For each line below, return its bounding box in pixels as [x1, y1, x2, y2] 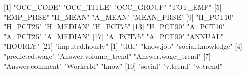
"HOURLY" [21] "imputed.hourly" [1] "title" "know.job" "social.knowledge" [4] [4, 41, 242, 51]
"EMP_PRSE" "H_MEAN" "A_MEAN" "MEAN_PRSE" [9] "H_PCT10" [4, 11, 234, 22]
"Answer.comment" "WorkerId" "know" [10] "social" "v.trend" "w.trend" [4, 60, 223, 71]
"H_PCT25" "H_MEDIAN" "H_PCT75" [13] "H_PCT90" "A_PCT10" [4, 21, 225, 32]
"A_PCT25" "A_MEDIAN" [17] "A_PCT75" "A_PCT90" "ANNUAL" [4, 31, 224, 41]
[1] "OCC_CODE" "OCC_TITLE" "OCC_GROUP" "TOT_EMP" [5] [4, 2, 222, 12]
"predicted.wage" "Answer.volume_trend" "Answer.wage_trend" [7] [4, 50, 211, 61]
